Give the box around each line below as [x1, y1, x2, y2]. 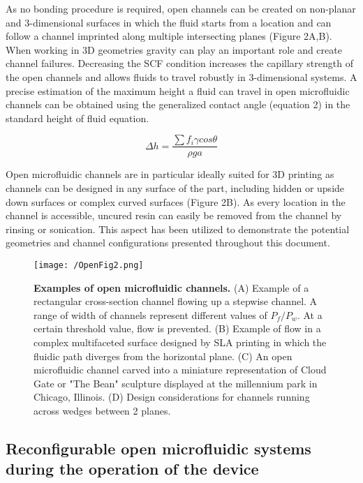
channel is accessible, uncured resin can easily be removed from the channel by [6, 208, 342, 223]
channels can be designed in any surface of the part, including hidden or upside [6, 181, 345, 195]
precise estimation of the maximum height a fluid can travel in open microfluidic [6, 83, 350, 98]
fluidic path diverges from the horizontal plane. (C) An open [34, 348, 292, 363]
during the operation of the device [6, 458, 259, 480]
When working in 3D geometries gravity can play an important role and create [6, 42, 342, 57]
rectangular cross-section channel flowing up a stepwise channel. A [34, 294, 318, 309]
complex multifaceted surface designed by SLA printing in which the [34, 335, 327, 349]
